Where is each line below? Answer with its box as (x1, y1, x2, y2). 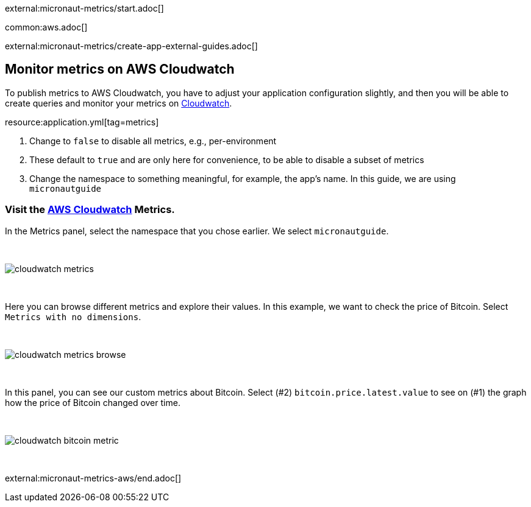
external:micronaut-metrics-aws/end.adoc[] (5, 472, 182, 483)
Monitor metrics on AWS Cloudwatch (5, 61, 235, 77)
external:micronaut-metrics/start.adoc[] (5, 3, 164, 13)
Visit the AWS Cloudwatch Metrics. (5, 203, 175, 216)
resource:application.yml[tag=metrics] (5, 116, 159, 127)
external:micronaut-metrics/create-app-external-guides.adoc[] (5, 41, 258, 51)
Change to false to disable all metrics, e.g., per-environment (29, 135, 277, 146)
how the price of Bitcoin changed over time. (5, 397, 180, 408)
